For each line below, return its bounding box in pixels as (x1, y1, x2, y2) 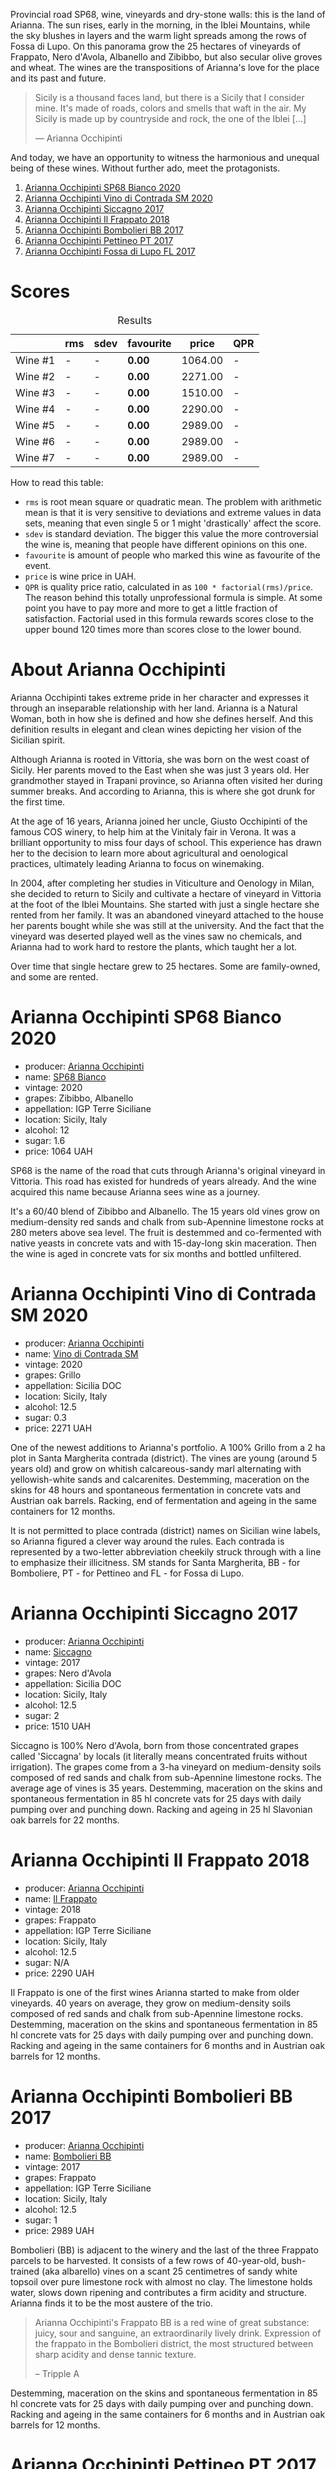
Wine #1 (15, 353, 56, 367)
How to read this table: (10, 476, 104, 488)
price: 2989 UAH (24, 2224, 95, 2236)
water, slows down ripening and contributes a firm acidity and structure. (10, 2286, 308, 2298)
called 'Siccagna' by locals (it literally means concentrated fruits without (10, 1750, 308, 1762)
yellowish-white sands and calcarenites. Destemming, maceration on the (10, 1473, 310, 1485)
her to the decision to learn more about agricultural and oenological (10, 847, 288, 859)
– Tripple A (34, 2367, 80, 2379)
